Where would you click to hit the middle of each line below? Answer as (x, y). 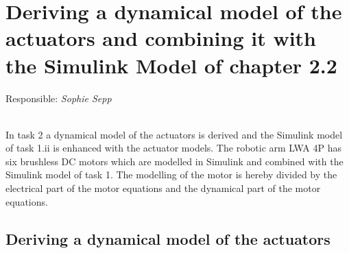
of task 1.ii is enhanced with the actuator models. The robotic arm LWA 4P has (174, 148)
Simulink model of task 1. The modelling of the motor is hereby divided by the (171, 174)
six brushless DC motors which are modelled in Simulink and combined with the (174, 161)
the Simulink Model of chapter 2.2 (171, 65)
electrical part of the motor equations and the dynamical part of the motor (163, 188)
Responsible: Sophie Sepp (59, 98)
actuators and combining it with (161, 38)
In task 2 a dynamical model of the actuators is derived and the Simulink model (174, 134)
